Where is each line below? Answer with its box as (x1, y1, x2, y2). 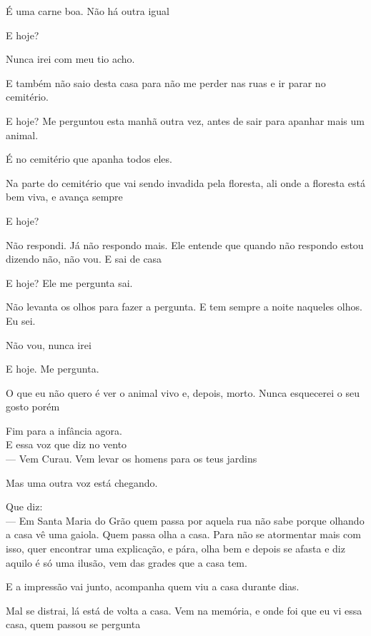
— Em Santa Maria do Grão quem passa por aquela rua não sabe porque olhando (6, 513, 365, 528)
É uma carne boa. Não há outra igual (6, 4, 169, 18)
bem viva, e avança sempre (6, 189, 123, 204)
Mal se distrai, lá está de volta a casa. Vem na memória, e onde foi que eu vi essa (6, 602, 362, 617)
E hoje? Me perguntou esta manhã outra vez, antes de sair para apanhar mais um (6, 113, 365, 128)
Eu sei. (6, 313, 36, 328)
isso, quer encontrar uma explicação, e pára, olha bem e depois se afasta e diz (6, 541, 345, 556)
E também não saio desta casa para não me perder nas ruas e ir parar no (6, 75, 326, 90)
